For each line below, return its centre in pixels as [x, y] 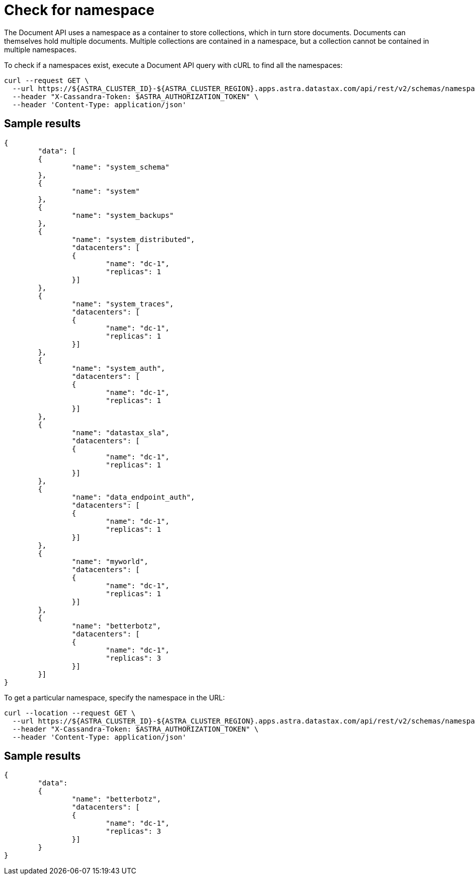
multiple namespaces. [41, 49]
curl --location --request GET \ [70, 713]
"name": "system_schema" [121, 167]
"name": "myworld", [110, 561]
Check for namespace [79, 10]
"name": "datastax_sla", [121, 432]
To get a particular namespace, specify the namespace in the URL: [114, 697]
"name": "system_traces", [123, 304]
